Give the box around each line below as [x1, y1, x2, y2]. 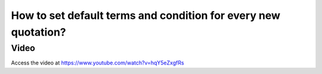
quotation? [11, 25, 67, 38]
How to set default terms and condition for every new [11, 9, 280, 22]
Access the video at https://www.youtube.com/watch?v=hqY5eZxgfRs [11, 59, 184, 66]
